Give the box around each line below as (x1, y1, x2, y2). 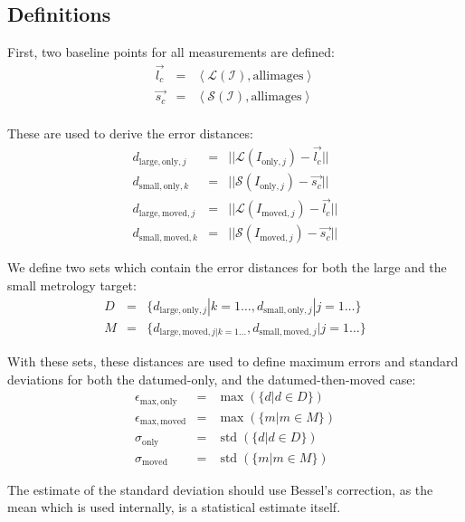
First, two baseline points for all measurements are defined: (7, 43, 335, 62)
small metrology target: (7, 276, 137, 295)
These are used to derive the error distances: (7, 124, 253, 143)
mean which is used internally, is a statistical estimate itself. (7, 498, 341, 517)
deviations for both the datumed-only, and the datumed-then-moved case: (7, 369, 416, 388)
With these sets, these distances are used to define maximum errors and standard (7, 352, 459, 371)
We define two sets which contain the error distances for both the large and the (7, 258, 447, 277)
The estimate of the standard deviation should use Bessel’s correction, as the (7, 479, 433, 498)
